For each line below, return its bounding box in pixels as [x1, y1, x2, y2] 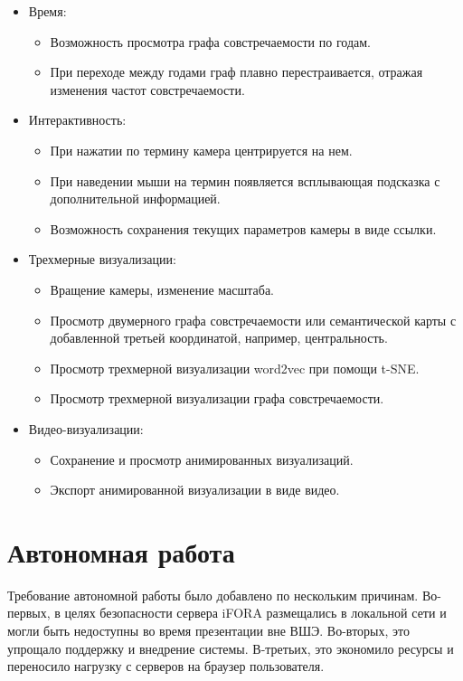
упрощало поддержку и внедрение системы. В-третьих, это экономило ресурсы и [7, 638, 454, 657]
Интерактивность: [28, 110, 127, 129]
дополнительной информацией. [50, 189, 221, 208]
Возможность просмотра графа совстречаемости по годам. [50, 32, 371, 51]
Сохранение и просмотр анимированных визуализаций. [50, 449, 354, 468]
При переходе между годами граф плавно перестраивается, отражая [50, 62, 423, 81]
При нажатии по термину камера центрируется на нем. [50, 140, 353, 159]
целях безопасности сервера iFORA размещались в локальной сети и [64, 603, 447, 622]
